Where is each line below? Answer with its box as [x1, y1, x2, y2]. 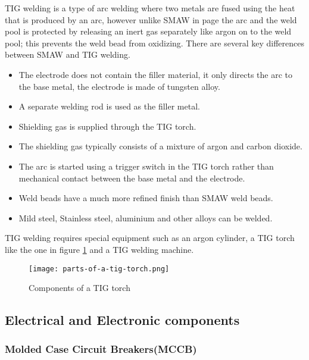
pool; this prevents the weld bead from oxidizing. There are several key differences [5, 36, 304, 49]
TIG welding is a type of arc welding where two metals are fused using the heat [5, 2, 295, 14]
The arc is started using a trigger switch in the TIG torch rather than [18, 159, 274, 172]
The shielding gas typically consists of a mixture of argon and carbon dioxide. [18, 140, 302, 152]
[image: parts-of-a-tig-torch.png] [29, 264, 170, 273]
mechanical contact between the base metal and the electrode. [18, 171, 245, 184]
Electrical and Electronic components [5, 311, 240, 329]
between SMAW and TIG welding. [5, 48, 130, 61]
